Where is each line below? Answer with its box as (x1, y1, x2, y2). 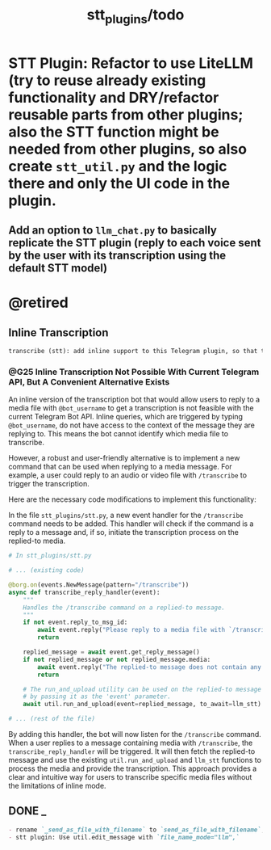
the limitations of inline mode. (8, 781, 106, 791)
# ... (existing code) (8, 566, 85, 574)
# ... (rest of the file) (8, 715, 95, 723)
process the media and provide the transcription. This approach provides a (8, 764, 257, 773)
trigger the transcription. (8, 479, 90, 489)
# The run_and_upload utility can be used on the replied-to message (23, 685, 262, 693)
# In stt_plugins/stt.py (8, 552, 92, 560)
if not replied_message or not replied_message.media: (23, 655, 211, 663)
